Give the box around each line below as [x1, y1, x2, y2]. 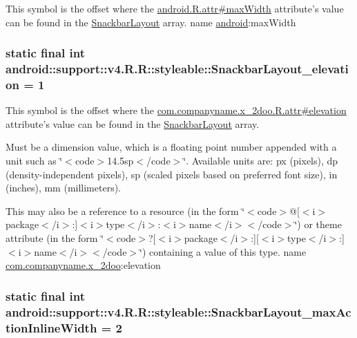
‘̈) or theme [294, 217, 342, 232]
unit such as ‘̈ [6, 153, 63, 168]
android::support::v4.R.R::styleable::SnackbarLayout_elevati [6, 60, 349, 77]
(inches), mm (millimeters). [6, 180, 122, 195]
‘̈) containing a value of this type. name [139, 244, 307, 259]
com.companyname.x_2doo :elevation [6, 258, 161, 272]
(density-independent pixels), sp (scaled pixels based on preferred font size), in [6, 167, 338, 181]
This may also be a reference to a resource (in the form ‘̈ [6, 203, 245, 218]
